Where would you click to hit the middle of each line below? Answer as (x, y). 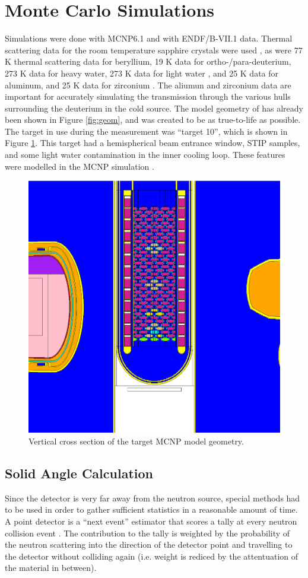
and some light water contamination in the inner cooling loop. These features (145, 155)
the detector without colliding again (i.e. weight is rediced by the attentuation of (152, 556)
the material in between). (51, 568)
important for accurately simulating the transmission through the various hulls (148, 96)
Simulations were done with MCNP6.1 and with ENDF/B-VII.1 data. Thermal (149, 38)
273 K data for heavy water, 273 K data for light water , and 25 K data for (142, 73)
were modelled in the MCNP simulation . (80, 166)
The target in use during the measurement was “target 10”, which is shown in (146, 131)
